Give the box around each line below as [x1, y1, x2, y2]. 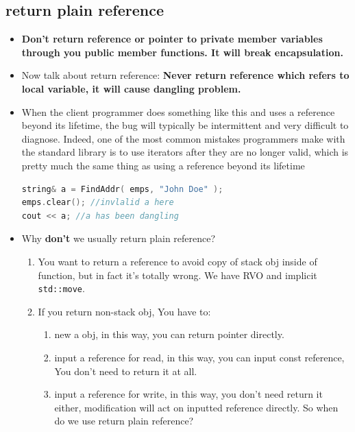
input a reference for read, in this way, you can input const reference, [54, 350, 345, 364]
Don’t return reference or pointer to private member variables [21, 32, 323, 46]
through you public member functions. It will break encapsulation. [21, 45, 343, 59]
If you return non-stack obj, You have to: [38, 304, 211, 318]
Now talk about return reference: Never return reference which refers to [21, 68, 350, 82]
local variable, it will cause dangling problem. [21, 81, 241, 95]
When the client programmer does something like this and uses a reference [21, 104, 335, 119]
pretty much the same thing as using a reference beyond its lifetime [21, 158, 305, 172]
